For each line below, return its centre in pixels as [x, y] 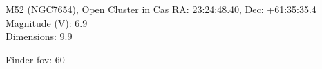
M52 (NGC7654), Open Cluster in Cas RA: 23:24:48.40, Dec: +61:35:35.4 [161, 9]
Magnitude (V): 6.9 [47, 22]
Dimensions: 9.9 [39, 36]
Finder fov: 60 [35, 59]
